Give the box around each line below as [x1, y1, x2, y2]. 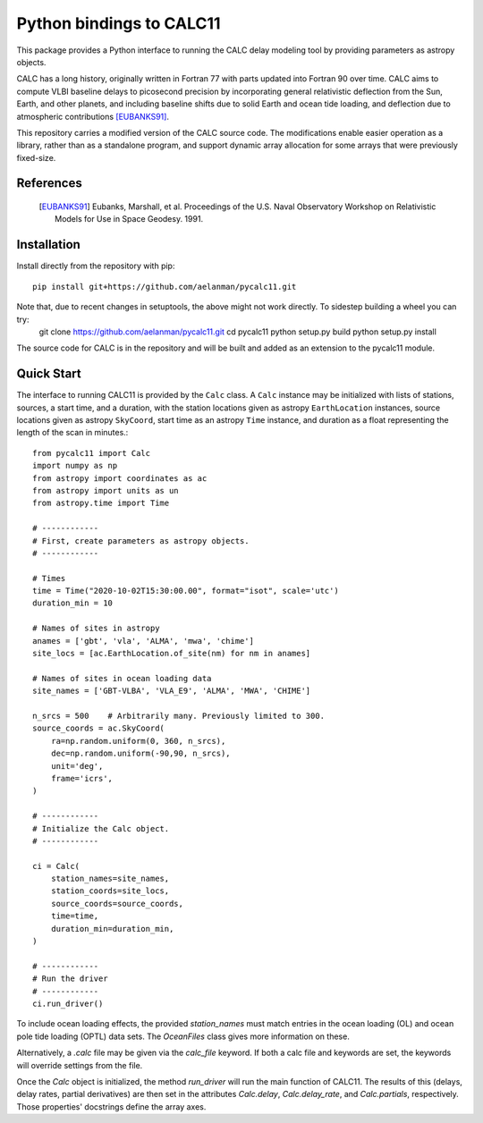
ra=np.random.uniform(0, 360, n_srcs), [50, 736, 226, 746]
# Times [32, 573, 66, 583]
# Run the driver [32, 974, 108, 984]
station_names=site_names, [50, 874, 170, 884]
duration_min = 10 [32, 598, 114, 608]
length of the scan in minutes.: [16, 427, 129, 438]
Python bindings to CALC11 [16, 13, 221, 33]
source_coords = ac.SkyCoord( [32, 723, 165, 733]
